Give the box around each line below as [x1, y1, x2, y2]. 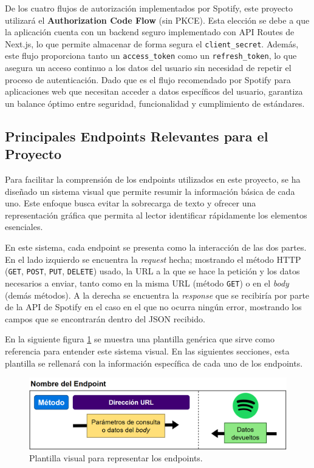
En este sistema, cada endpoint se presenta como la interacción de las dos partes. [5, 241, 307, 254]
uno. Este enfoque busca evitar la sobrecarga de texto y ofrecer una [5, 197, 256, 209]
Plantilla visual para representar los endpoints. [29, 452, 203, 464]
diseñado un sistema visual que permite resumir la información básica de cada [5, 185, 295, 197]
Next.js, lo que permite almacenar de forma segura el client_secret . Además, [5, 37, 299, 50]
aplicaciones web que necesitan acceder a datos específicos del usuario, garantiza [5, 85, 303, 98]
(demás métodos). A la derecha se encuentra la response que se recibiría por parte [5, 288, 310, 301]
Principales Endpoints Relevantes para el [5, 126, 268, 145]
